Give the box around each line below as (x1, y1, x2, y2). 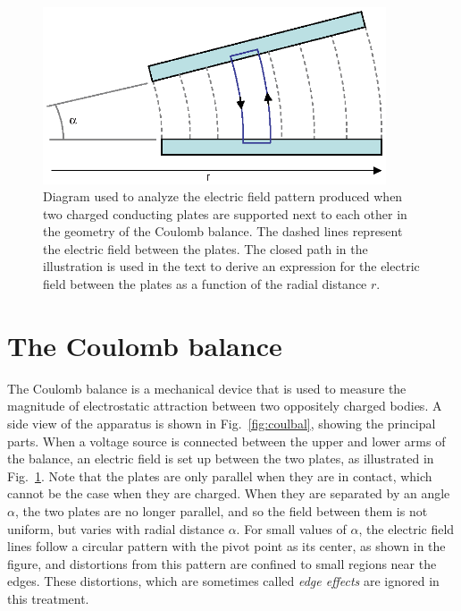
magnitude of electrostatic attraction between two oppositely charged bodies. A (7, 396, 442, 415)
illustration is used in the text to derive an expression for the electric (43, 257, 420, 276)
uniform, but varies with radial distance (7, 519, 224, 538)
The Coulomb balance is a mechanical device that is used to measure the (7, 378, 407, 397)
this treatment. (7, 589, 89, 607)
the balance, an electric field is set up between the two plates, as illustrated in (7, 449, 434, 468)
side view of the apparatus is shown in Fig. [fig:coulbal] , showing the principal (7, 413, 436, 432)
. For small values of (236, 519, 347, 538)
